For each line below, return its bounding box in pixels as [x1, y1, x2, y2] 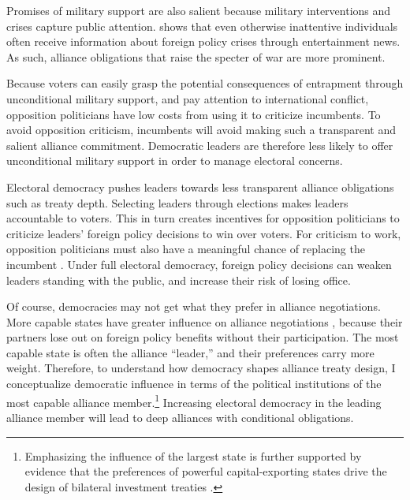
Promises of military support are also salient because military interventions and [6, 2, 391, 18]
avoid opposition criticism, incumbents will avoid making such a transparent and [6, 121, 397, 138]
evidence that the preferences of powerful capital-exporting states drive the [24, 463, 387, 479]
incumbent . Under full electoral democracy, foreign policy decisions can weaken [6, 256, 392, 272]
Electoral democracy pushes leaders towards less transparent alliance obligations [6, 178, 394, 195]
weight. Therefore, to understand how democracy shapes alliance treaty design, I [6, 360, 396, 376]
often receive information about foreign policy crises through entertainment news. [6, 33, 401, 50]
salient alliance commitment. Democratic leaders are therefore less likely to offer [6, 136, 393, 153]
